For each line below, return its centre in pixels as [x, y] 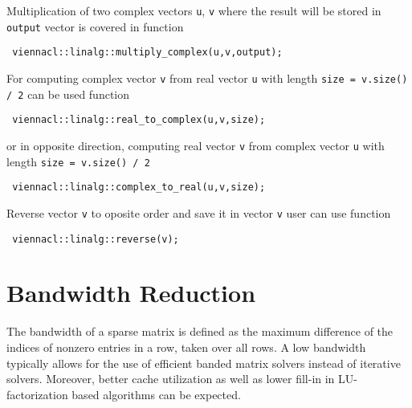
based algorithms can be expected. [156, 394]
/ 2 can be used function [68, 94]
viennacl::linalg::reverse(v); [96, 239]
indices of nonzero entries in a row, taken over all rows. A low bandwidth [186, 347]
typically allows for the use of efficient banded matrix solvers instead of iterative [204, 363]
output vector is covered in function [95, 26]
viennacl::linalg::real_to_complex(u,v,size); [139, 120]
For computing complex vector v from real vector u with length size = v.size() [207, 78]
